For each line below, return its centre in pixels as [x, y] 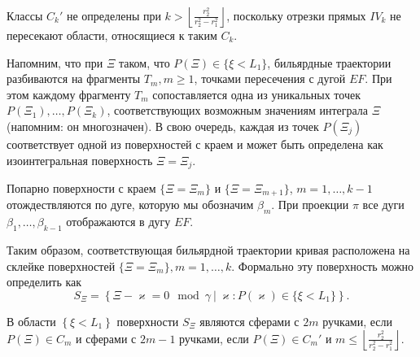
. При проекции [310, 205]
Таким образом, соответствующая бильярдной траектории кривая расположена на [208, 250]
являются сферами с [249, 321]
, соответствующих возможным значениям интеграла [237, 110]
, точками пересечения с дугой [270, 78]
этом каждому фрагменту [69, 94]
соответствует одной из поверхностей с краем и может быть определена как [195, 144]
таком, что [144, 62]
